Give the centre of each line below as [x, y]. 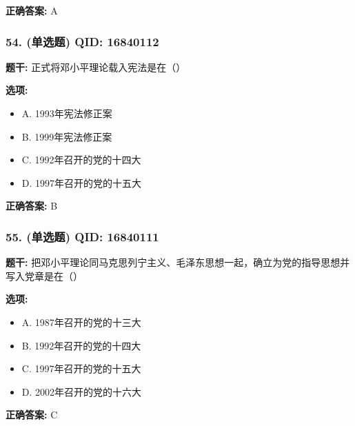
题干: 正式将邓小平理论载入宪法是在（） [96, 67]
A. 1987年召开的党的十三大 [81, 322]
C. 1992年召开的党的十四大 [81, 160]
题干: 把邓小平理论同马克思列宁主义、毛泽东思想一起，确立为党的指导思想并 [178, 262]
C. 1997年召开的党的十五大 [81, 368]
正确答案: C [32, 415]
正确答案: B [32, 206]
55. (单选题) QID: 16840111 [82, 236]
